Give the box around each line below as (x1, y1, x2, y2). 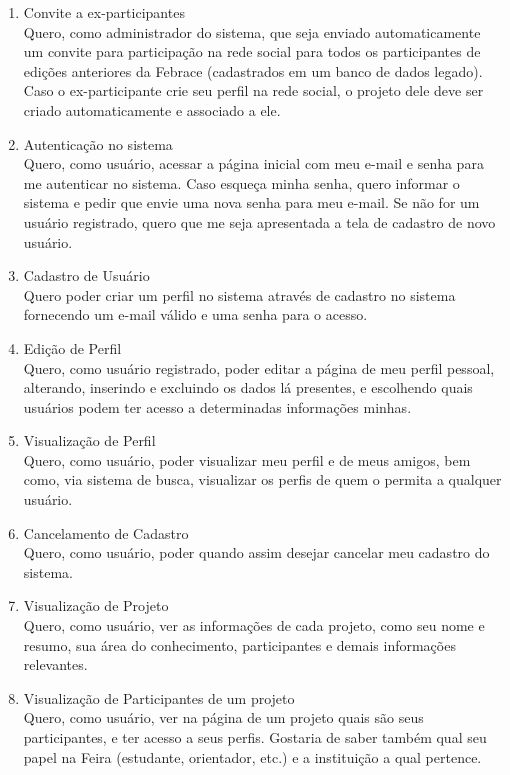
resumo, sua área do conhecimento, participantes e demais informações (23, 634, 456, 655)
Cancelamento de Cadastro (23, 522, 189, 543)
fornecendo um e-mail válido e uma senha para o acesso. (23, 304, 368, 325)
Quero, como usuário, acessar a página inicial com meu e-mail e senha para (23, 153, 484, 174)
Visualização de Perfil (23, 430, 156, 451)
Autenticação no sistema (23, 133, 173, 154)
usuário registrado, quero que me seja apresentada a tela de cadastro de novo (23, 211, 496, 232)
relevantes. (23, 654, 88, 675)
